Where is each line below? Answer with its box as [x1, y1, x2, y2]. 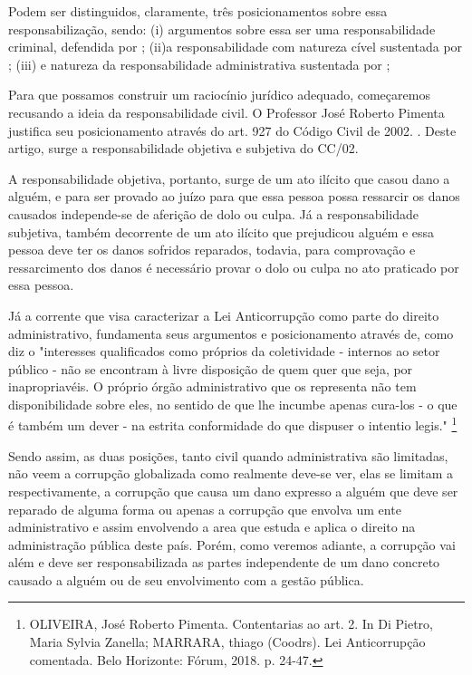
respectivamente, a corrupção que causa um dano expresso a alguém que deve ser [8, 481, 458, 500]
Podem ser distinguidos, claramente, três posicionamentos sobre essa [8, 2, 388, 20]
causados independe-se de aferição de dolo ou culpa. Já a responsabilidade [8, 204, 419, 223]
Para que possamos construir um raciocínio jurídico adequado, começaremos [8, 85, 430, 104]
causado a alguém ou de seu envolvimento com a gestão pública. [8, 570, 364, 589]
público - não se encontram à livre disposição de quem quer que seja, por [8, 359, 413, 378]
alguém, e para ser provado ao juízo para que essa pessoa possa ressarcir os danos [8, 187, 460, 206]
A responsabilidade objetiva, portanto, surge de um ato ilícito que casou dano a [8, 169, 450, 188]
